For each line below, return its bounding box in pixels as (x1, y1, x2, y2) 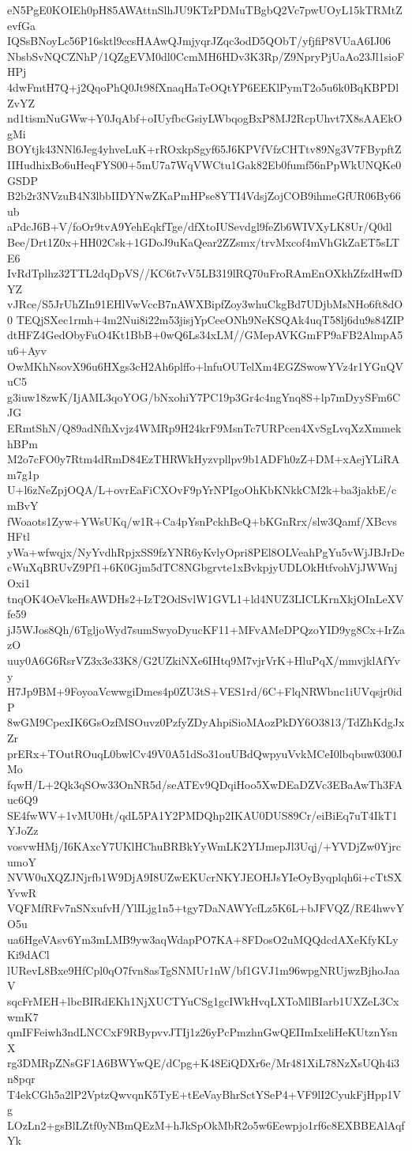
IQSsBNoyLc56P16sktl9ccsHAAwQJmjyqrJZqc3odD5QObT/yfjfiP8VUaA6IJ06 (7, 32, 391, 49)
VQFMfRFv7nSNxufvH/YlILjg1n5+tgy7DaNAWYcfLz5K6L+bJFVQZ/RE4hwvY (7, 900, 405, 916)
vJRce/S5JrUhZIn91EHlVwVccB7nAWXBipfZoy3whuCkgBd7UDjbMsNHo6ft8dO (7, 296, 403, 312)
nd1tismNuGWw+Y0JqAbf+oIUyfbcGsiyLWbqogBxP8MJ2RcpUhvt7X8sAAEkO (7, 110, 403, 126)
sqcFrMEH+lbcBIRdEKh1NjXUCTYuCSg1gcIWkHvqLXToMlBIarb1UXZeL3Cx (7, 993, 399, 1009)
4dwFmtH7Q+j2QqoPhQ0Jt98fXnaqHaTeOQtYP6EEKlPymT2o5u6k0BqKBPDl (7, 78, 399, 95)
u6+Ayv (7, 342, 47, 359)
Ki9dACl (7, 946, 50, 963)
